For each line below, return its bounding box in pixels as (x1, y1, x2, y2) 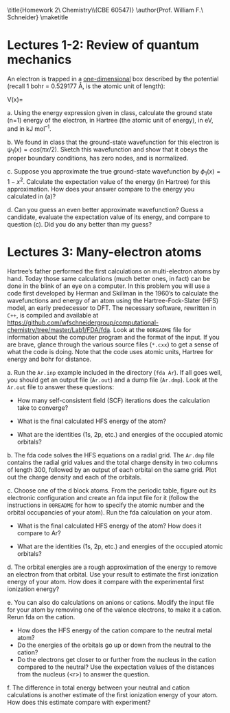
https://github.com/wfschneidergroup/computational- (7, 318, 159, 327)
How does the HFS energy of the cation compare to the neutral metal (16, 626, 213, 634)
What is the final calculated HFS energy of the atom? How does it (16, 521, 202, 530)
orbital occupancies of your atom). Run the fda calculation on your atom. (7, 508, 213, 516)
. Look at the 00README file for (109, 325, 192, 333)
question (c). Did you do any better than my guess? (7, 220, 152, 228)
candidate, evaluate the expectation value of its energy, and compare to (7, 213, 211, 221)
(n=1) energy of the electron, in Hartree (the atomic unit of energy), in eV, (7, 116, 214, 124)
